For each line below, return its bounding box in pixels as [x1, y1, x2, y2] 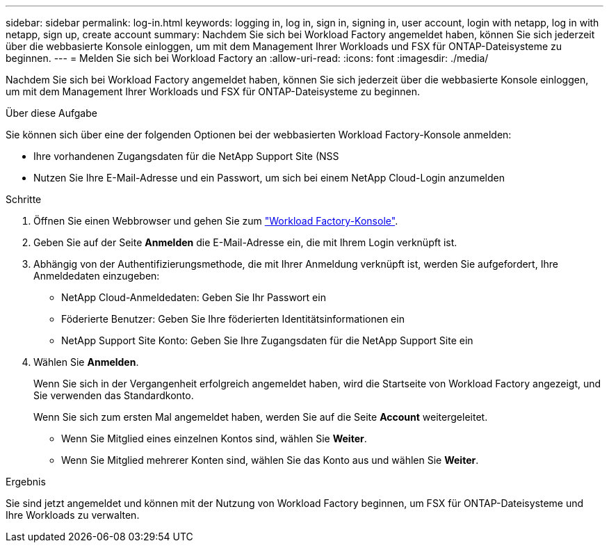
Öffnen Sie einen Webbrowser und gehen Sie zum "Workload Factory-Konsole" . [33, 215, 398, 227]
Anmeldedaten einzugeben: [33, 270, 160, 282]
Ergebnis [6, 476, 46, 487]
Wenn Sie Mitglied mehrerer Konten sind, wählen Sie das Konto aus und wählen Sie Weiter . [61, 454, 479, 466]
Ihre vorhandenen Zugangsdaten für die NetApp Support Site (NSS [33, 150, 339, 162]
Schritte [6, 193, 42, 205]
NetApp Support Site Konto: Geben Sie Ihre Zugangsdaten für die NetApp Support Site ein [61, 335, 473, 346]
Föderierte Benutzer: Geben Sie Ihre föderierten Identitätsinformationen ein [61, 313, 405, 325]
